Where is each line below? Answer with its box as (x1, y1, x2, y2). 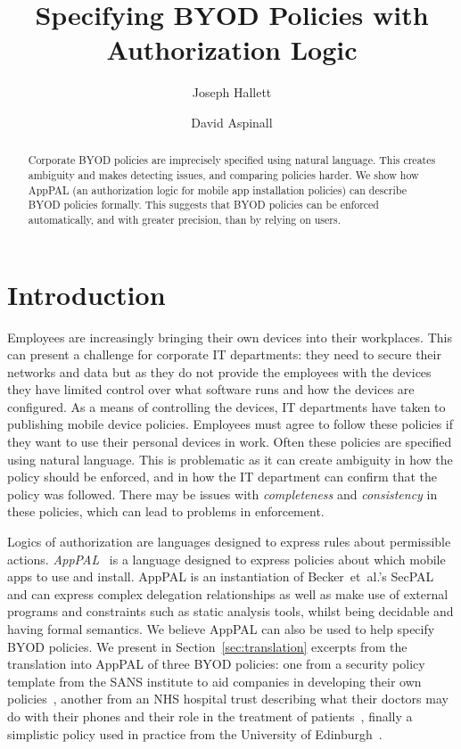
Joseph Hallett (192, 83, 272, 102)
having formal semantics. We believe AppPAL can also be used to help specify (7, 620, 435, 638)
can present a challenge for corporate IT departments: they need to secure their (7, 345, 441, 364)
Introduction (7, 276, 166, 312)
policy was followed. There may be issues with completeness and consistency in (7, 484, 438, 503)
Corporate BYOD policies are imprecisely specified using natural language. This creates (28, 152, 436, 168)
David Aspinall (191, 112, 273, 131)
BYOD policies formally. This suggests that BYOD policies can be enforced (28, 197, 379, 212)
